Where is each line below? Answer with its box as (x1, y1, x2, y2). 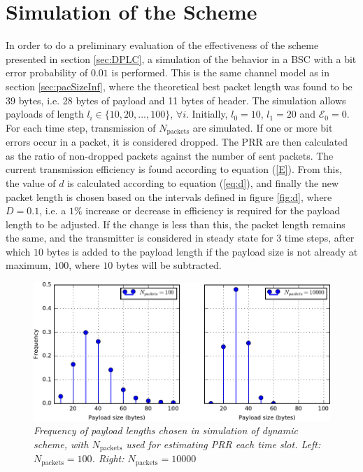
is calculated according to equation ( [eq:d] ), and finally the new (67, 175, 339, 190)
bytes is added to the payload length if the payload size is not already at (46, 244, 358, 258)
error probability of (6, 65, 88, 80)
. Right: (92, 451, 124, 466)
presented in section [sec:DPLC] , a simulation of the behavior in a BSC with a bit (6, 51, 357, 66)
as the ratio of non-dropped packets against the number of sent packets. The (6, 148, 334, 162)
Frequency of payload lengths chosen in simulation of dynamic (34, 423, 298, 438)
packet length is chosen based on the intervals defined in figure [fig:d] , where (6, 189, 332, 204)
